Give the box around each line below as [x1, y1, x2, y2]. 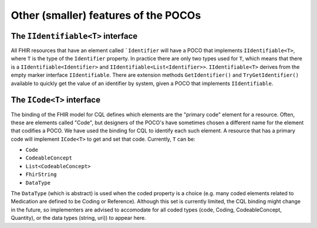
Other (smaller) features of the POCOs [11, 9, 201, 22]
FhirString [25, 171, 57, 178]
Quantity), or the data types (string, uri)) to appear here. [11, 215, 146, 222]
